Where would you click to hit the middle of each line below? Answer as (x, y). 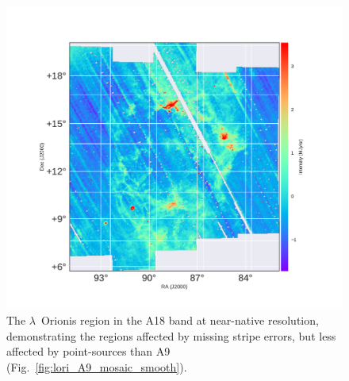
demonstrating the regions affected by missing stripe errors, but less (171, 335)
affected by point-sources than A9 (88, 351)
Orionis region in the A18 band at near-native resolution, (180, 319)
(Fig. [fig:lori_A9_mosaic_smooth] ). (97, 366)
